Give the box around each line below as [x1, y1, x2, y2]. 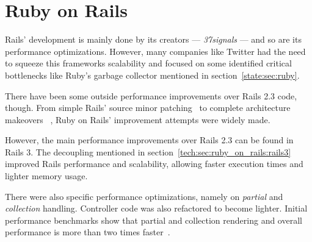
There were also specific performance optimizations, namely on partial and [5, 190, 283, 202]
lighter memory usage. [5, 169, 88, 182]
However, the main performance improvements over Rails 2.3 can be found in [5, 133, 294, 146]
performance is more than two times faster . [5, 226, 170, 238]
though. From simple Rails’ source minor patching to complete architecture [5, 101, 291, 114]
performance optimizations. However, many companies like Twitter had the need [5, 44, 306, 57]
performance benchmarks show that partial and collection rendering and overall [5, 213, 302, 226]
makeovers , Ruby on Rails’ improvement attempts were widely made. [5, 113, 270, 126]
